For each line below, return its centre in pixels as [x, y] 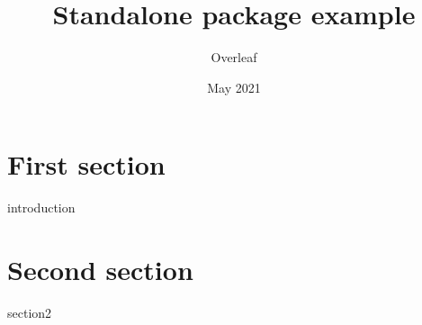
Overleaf [234, 57]
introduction [41, 208]
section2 [30, 312]
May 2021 [234, 87]
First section [86, 164]
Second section [100, 270]
